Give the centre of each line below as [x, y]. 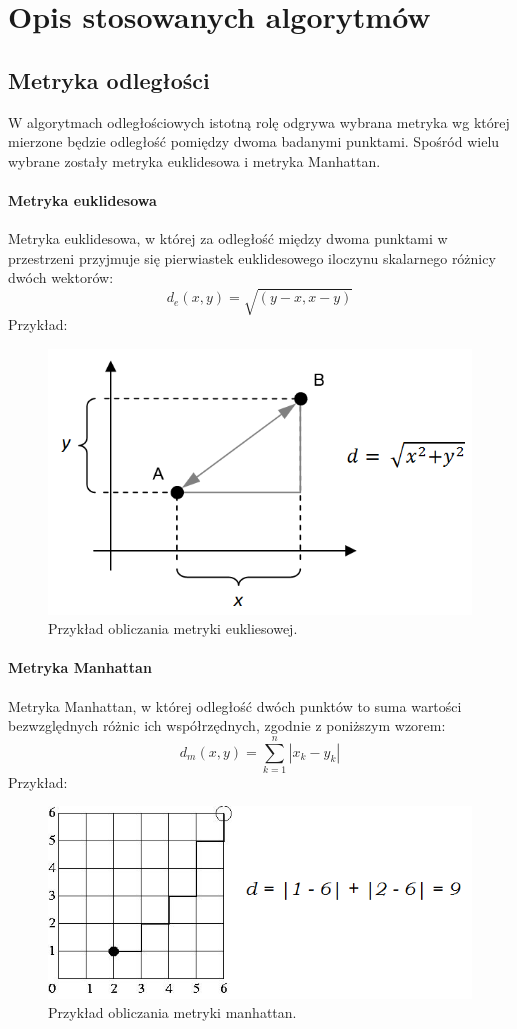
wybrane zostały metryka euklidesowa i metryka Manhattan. [194, 160]
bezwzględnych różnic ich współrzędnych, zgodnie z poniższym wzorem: [227, 725]
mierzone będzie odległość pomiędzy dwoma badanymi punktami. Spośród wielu [254, 141]
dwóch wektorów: [61, 277]
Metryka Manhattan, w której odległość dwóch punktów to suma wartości [235, 705]
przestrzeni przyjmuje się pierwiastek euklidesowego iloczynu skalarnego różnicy [252, 257]
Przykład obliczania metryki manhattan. [172, 1012]
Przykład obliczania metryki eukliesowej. [173, 628]
